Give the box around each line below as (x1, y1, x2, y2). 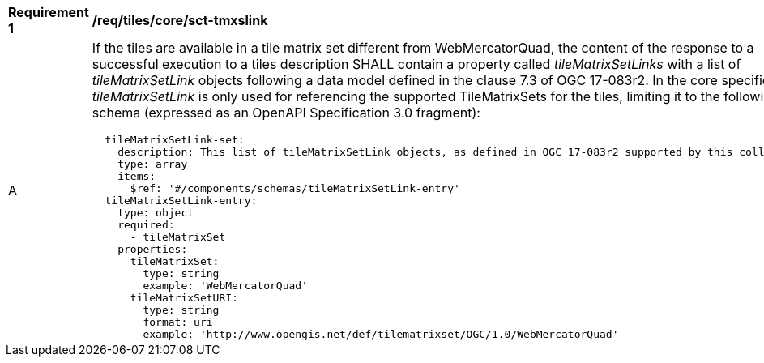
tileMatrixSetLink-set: (105, 134, 245, 146)
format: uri (143, 316, 213, 328)
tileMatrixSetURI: (130, 292, 238, 304)
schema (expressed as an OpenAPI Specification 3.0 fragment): (92, 105, 480, 121)
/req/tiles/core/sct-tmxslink (92, 12, 268, 28)
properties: (117, 243, 188, 255)
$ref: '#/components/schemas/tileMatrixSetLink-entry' (130, 182, 460, 194)
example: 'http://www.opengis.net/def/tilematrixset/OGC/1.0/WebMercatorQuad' (143, 328, 619, 340)
